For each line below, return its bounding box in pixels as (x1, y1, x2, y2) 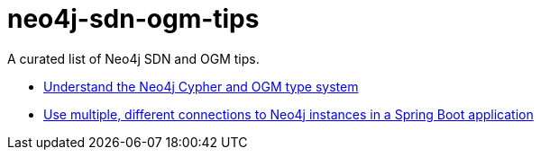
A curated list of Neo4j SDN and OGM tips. (7, 50, 260, 66)
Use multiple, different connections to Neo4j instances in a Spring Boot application (43, 106, 534, 122)
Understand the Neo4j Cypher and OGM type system (43, 78, 359, 94)
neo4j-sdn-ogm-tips (7, 4, 260, 34)
